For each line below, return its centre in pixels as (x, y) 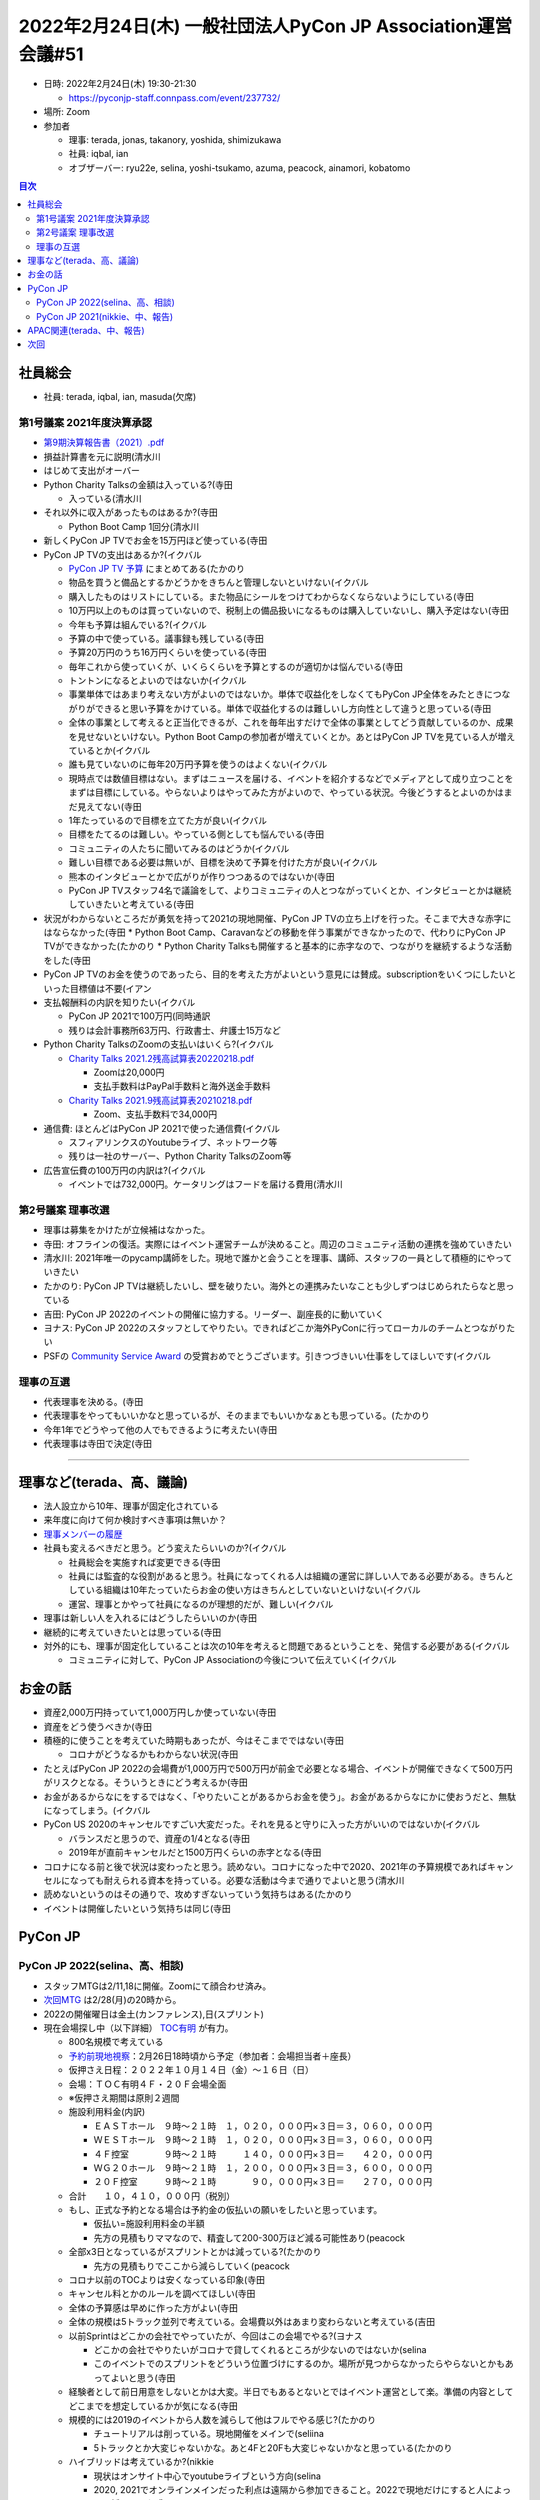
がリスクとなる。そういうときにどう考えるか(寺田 (146, 1782)
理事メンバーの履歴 (83, 1534)
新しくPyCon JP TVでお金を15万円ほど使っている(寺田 (155, 541)
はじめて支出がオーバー (91, 471)
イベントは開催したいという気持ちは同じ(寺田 (137, 1908)
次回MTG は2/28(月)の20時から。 (112, 2000)
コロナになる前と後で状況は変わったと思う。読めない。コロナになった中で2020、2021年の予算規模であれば (265, 1866)
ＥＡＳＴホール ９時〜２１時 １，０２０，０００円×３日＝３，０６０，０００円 (263, 2126)
